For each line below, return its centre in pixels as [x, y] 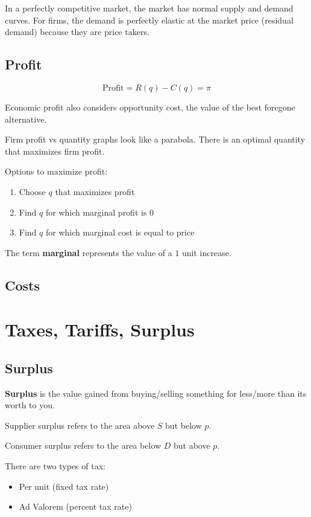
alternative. [26, 119]
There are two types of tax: [55, 466]
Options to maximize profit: [56, 171]
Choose [32, 191]
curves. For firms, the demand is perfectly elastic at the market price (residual [149, 20]
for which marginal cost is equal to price [120, 232]
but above [192, 445]
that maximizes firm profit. [55, 151]
